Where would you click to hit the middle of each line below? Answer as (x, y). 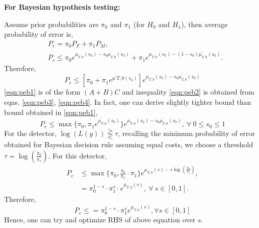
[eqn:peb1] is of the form (42, 92)
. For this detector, (77, 155)
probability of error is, (39, 34)
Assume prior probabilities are (51, 24)
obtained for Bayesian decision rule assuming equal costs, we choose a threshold (129, 144)
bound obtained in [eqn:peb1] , (51, 112)
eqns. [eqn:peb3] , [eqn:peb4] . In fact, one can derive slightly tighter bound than (128, 101)
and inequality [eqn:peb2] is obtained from (188, 92)
